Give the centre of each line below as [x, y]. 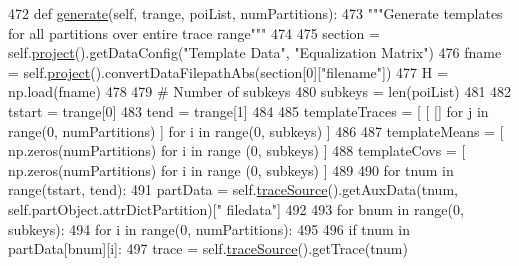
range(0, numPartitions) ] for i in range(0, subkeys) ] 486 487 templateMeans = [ [256, 130]
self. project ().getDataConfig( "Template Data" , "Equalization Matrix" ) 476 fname [255, 52]
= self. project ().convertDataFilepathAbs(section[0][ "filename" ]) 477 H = [228, 71]
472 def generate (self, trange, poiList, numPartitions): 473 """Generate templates [255, 13]
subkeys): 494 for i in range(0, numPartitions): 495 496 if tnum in [209, 228]
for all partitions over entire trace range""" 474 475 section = [194, 32]
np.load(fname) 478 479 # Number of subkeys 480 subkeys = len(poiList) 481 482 [260, 91]
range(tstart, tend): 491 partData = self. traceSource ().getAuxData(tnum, [233, 189]
